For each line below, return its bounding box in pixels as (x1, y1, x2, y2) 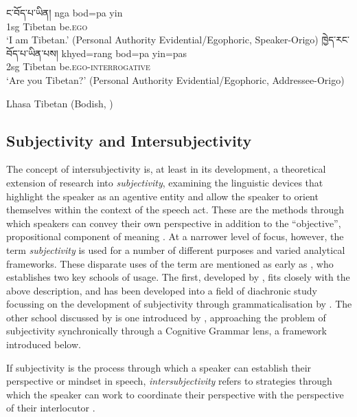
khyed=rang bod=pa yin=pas (61, 45, 187, 60)
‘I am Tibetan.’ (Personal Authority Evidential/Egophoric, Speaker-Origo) (6, 32, 319, 47)
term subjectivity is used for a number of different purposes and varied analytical (6, 242, 345, 257)
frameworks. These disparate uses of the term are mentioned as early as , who (6, 256, 334, 270)
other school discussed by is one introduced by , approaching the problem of (6, 310, 326, 324)
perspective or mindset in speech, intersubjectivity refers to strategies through (6, 374, 332, 388)
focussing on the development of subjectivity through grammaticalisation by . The (6, 297, 352, 311)
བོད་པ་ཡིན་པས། (6, 45, 58, 60)
